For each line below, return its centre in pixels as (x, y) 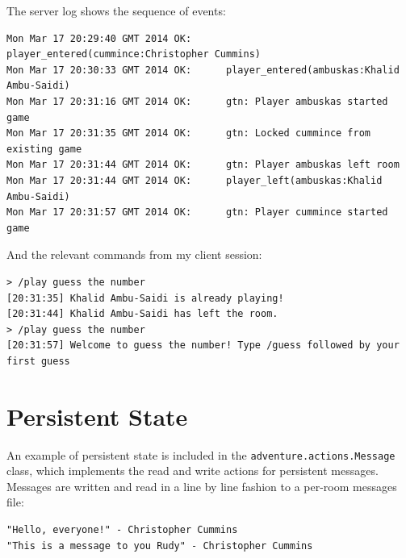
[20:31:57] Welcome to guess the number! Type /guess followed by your (203, 346)
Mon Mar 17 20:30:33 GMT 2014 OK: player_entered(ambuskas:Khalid (203, 70)
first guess (38, 361)
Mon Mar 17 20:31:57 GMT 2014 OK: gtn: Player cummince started (197, 212)
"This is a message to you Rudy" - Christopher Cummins (160, 546)
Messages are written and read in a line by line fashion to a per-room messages (202, 486)
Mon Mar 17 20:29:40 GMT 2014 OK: (99, 38)
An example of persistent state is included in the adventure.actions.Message (201, 454)
